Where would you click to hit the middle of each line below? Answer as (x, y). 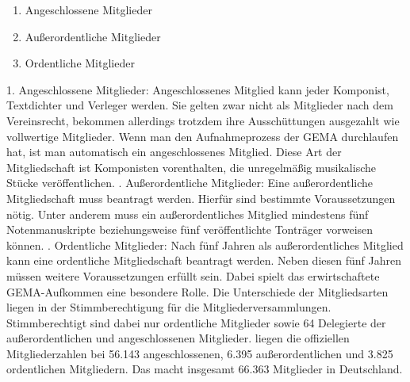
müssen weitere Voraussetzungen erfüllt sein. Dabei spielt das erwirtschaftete (193, 275)
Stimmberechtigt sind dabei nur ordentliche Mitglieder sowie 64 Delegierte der (196, 322)
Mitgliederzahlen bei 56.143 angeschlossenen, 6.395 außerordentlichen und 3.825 (200, 353)
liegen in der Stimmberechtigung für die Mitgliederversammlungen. (169, 307)
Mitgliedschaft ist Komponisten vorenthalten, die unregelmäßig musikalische (191, 167)
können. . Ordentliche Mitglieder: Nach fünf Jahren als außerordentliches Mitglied (205, 244)
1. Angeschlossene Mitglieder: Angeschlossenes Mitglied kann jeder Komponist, (198, 89)
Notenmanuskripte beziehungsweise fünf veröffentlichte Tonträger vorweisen (190, 229)
